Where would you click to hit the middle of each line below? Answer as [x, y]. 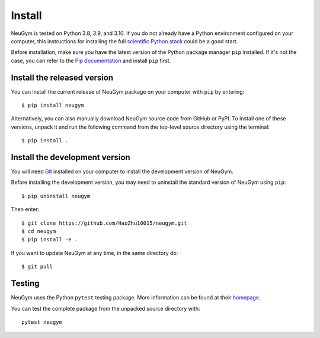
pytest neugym [42, 322]
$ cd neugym [39, 232]
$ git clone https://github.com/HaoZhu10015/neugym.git [104, 223]
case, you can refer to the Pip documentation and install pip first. [91, 60]
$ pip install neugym [53, 106]
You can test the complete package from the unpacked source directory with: [106, 308]
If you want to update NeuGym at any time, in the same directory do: [95, 253]
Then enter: [25, 209]
